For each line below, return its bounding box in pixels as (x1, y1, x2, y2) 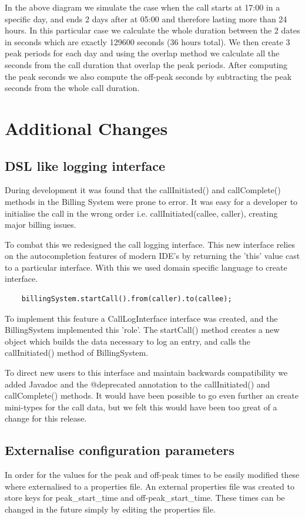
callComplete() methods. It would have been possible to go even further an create (5, 389, 299, 402)
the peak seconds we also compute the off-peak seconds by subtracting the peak (5, 70, 292, 82)
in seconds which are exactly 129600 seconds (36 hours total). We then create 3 (5, 35, 290, 48)
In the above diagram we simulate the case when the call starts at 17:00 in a (5, 1, 280, 13)
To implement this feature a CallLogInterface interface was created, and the (5, 312, 278, 324)
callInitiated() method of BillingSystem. (5, 346, 149, 359)
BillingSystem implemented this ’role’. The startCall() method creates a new (5, 323, 280, 336)
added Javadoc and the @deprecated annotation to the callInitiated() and (5, 378, 270, 390)
